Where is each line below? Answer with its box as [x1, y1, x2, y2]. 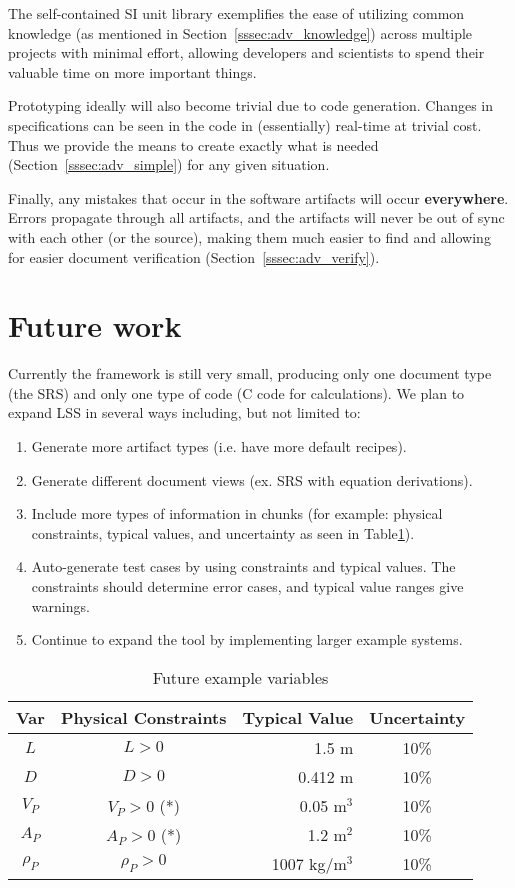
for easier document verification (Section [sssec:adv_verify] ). [8, 246, 380, 267]
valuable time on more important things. [8, 61, 257, 82]
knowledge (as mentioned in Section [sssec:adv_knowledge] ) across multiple [8, 22, 473, 43]
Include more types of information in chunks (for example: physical [31, 503, 443, 524]
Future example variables [152, 665, 329, 689]
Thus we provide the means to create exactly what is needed [8, 134, 379, 155]
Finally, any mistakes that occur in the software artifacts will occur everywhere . [8, 187, 509, 208]
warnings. [31, 595, 90, 616]
